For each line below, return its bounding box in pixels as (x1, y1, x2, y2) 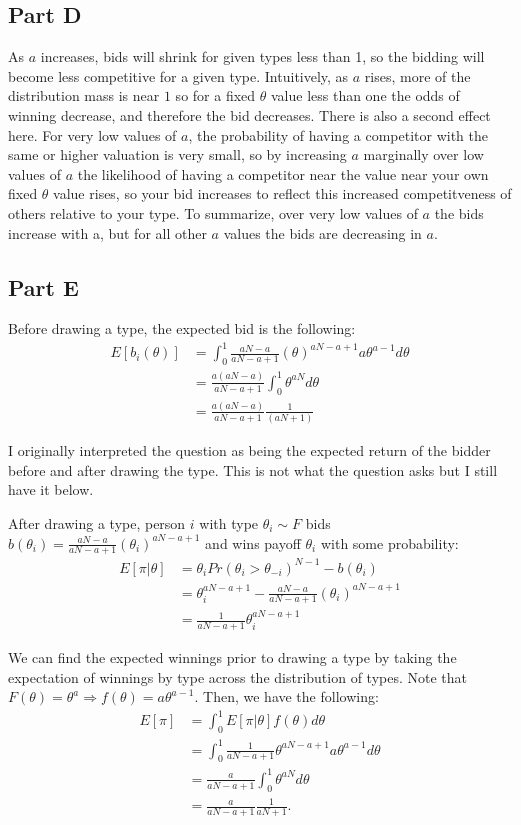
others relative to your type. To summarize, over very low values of (8, 202, 418, 223)
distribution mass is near (8, 85, 160, 106)
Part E (8, 271, 79, 302)
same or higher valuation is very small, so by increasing (8, 144, 347, 165)
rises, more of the (364, 65, 471, 86)
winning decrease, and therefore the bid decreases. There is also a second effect (8, 104, 491, 125)
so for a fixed (175, 85, 256, 106)
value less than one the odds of (270, 85, 460, 106)
